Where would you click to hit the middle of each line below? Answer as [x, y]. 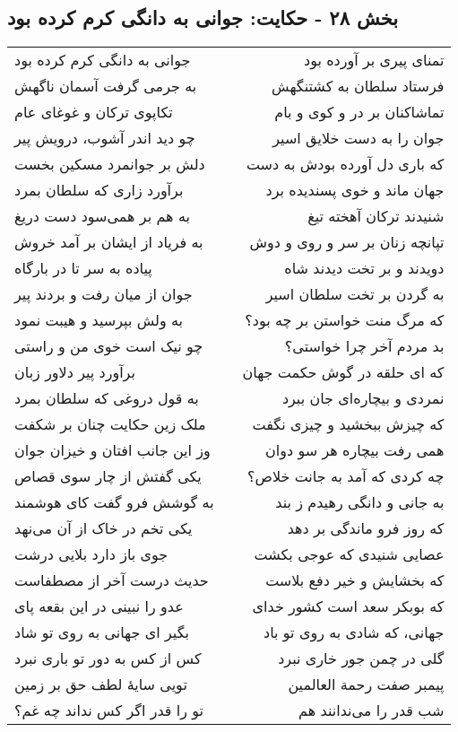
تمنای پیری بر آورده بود [374, 60]
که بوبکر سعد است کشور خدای [348, 606]
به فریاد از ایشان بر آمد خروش [109, 242]
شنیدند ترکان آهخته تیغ [376, 216]
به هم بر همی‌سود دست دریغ [102, 216]
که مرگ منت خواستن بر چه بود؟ [345, 320]
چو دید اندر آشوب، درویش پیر [105, 138]
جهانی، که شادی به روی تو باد [354, 632]
